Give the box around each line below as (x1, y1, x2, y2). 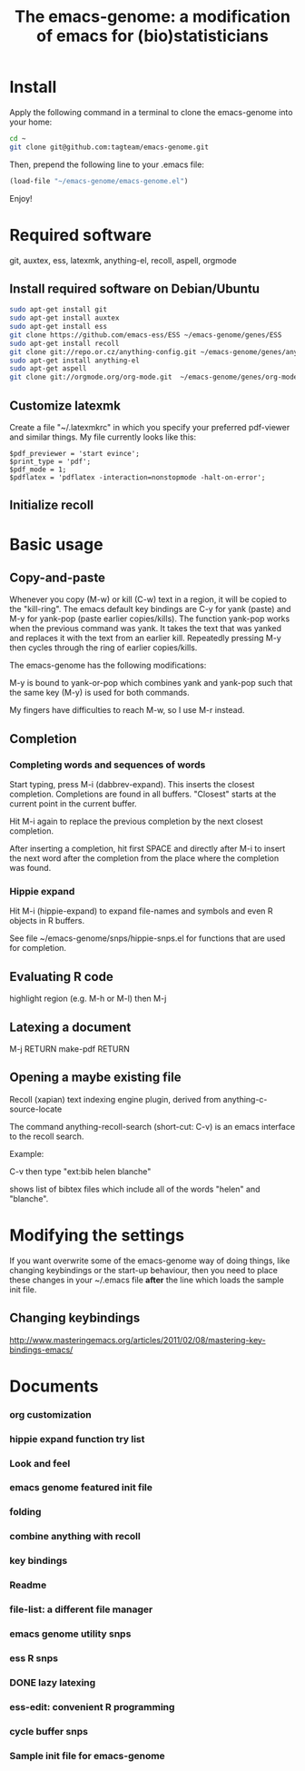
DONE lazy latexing (9, 1676, 96, 1688)
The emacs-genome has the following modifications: (9, 660, 207, 671)
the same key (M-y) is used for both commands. (9, 688, 190, 698)
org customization (9, 1408, 93, 1420)
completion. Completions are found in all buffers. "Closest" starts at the (9, 788, 277, 800)
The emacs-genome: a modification (15, 6, 290, 27)
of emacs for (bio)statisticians (35, 25, 270, 46)
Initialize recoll (9, 498, 93, 513)
